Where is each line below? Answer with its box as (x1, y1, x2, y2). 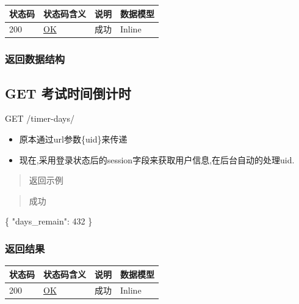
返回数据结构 (5, 51, 65, 67)
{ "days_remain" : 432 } (5, 215, 93, 228)
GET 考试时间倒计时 (5, 83, 131, 102)
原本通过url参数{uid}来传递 (19, 133, 128, 146)
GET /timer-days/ (5, 112, 74, 125)
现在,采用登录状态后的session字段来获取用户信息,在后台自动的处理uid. (19, 153, 295, 166)
